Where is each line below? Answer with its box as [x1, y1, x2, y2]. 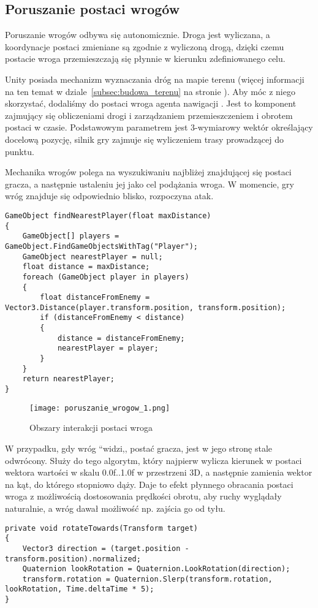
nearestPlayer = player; [57, 344, 159, 353]
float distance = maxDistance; [22, 262, 150, 272]
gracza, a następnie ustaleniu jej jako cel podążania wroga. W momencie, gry [5, 177, 294, 190]
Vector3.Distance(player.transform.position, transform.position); [5, 303, 286, 312]
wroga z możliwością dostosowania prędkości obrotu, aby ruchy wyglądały [5, 490, 282, 503]
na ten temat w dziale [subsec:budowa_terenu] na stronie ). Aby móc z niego [5, 85, 295, 97]
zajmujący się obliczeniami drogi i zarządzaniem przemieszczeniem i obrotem [5, 108, 293, 121]
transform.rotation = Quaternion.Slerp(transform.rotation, [22, 574, 273, 583]
